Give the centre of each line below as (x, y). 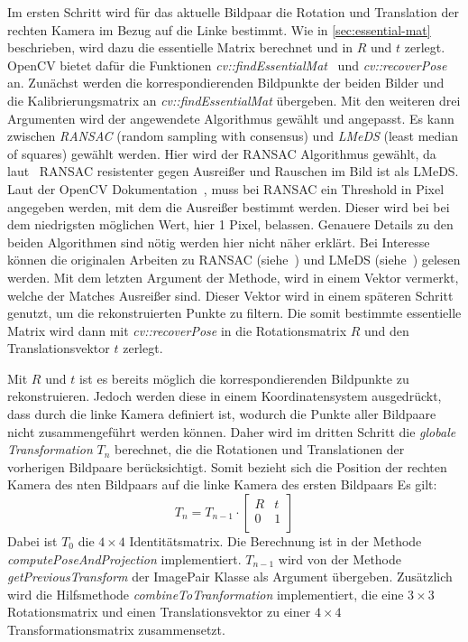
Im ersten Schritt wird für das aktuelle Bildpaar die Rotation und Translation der (234, 12)
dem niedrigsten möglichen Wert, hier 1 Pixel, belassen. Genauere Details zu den (230, 224)
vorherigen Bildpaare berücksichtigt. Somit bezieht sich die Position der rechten (227, 466)
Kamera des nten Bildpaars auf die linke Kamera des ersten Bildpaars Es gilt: (222, 484)
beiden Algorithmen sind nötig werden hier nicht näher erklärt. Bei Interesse (219, 242)
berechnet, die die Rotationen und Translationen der (260, 449)
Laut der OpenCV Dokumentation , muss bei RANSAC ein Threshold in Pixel (226, 188)
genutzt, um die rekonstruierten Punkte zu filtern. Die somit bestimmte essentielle (234, 313)
